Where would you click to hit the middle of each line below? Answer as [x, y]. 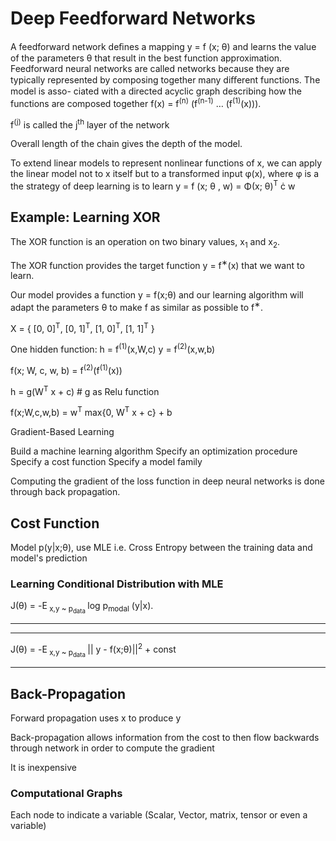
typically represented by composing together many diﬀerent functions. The [165, 79]
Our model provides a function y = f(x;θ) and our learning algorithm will [157, 295]
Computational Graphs [66, 793]
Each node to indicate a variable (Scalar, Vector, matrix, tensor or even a [159, 815]
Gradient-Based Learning [62, 432]
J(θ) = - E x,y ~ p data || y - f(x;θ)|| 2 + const [93, 650]
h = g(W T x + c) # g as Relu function [85, 390]
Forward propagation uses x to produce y [96, 718]
